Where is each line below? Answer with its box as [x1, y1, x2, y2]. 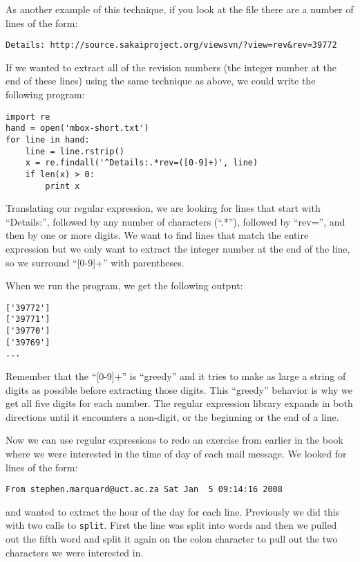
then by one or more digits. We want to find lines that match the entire [6, 228, 309, 242]
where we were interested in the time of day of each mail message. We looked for [6, 446, 347, 461]
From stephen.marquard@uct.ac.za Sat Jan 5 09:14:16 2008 [6, 484, 283, 495]
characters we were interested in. [6, 545, 144, 559]
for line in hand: [6, 134, 90, 145]
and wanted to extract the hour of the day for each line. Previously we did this [6, 504, 340, 518]
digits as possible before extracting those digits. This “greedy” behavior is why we [6, 382, 353, 397]
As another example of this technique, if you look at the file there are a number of [6, 2, 354, 16]
